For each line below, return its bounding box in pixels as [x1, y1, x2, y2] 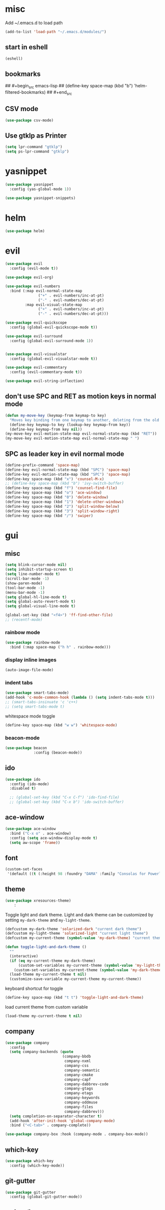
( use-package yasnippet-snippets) [5, 195, 76, 200]
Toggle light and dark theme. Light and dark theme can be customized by [5, 911, 154, 917]
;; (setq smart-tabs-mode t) [5, 704, 65, 709]
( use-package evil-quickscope [5, 320, 67, 325]
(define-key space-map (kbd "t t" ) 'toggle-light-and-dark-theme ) [5, 995, 144, 1000]
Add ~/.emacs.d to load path [5, 20, 63, 26]
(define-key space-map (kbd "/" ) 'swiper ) [5, 513, 93, 518]
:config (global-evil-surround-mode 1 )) [9, 338, 93, 343]
